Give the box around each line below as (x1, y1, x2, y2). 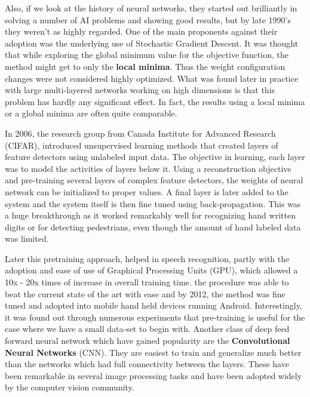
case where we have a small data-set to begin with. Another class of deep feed (5, 322, 290, 335)
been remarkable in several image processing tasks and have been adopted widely (5, 369, 302, 381)
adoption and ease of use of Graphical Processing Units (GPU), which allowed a (5, 264, 298, 276)
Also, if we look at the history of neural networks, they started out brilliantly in (5, 2, 297, 14)
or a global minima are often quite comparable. (5, 107, 177, 119)
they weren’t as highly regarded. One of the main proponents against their (5, 25, 278, 38)
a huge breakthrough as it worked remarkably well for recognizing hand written (5, 209, 296, 221)
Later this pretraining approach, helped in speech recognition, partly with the (5, 252, 290, 264)
